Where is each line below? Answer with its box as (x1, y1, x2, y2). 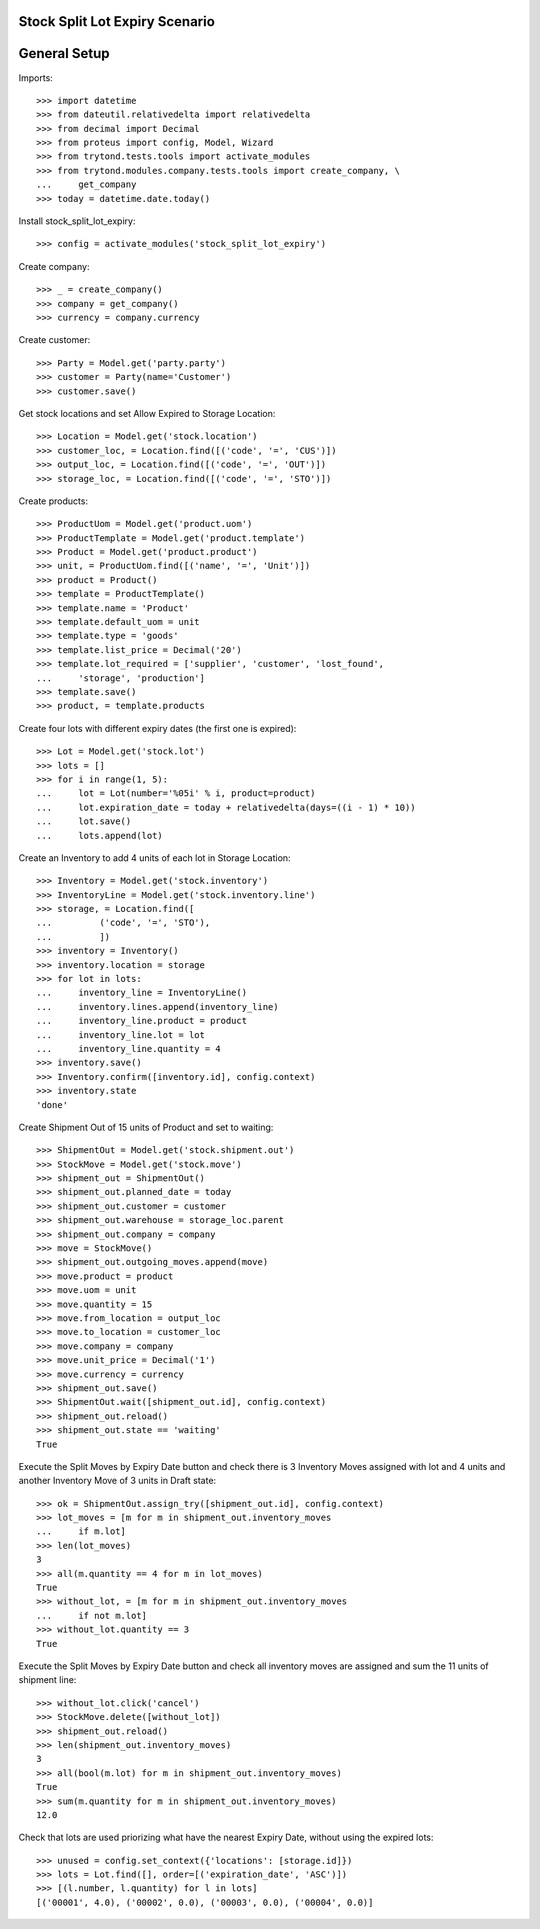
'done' (36, 1099, 69, 1110)
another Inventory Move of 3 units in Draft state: (18, 1475, 217, 1487)
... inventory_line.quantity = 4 (36, 1043, 222, 1054)
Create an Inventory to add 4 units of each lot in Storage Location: (18, 851, 291, 864)
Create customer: (18, 334, 91, 346)
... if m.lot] (36, 1526, 127, 1537)
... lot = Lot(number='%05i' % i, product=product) (36, 788, 316, 799)
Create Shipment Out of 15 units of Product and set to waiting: (18, 1121, 274, 1133)
